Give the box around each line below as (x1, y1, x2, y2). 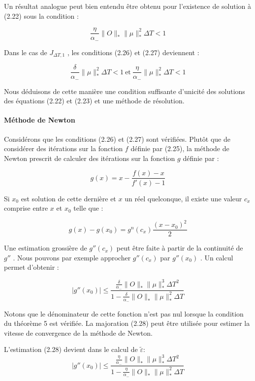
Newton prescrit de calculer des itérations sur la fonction (4, 153, 175, 163)
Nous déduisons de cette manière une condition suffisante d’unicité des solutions (4, 86, 245, 96)
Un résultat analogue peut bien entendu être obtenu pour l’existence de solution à (4, 1, 252, 11)
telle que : (73, 203, 103, 213)
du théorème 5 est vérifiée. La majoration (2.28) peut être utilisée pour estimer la (4, 318, 250, 328)
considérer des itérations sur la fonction (4, 143, 123, 154)
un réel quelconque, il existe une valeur (125, 193, 242, 203)
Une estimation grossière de (4, 243, 87, 253)
